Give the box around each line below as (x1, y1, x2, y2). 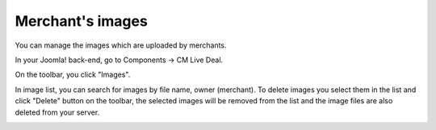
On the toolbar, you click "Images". (15, 69, 131, 80)
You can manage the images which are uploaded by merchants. (15, 40, 227, 50)
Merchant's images (15, 12, 149, 30)
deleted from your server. (15, 107, 100, 117)
